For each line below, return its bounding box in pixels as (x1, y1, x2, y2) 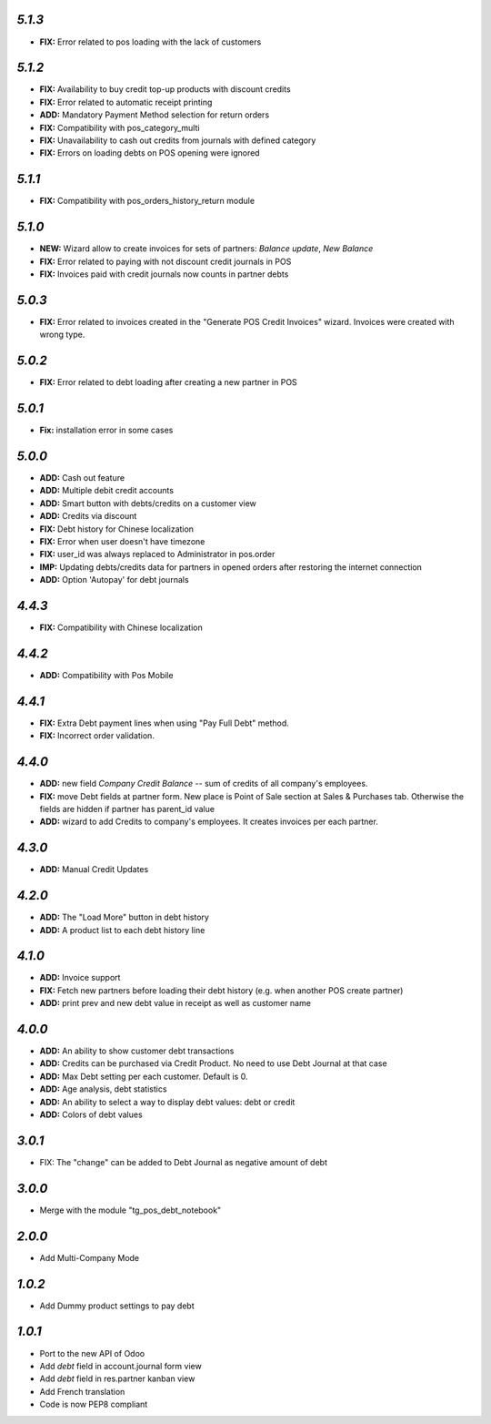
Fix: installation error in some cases (39, 424, 174, 436)
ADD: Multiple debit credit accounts (39, 485, 175, 496)
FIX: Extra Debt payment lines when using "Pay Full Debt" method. (39, 717, 290, 728)
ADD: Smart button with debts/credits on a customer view (39, 497, 256, 509)
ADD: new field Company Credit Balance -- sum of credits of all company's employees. (39, 778, 368, 789)
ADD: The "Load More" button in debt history (39, 911, 209, 923)
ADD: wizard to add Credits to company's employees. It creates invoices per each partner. (39, 816, 379, 828)
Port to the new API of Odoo (39, 1348, 145, 1358)
